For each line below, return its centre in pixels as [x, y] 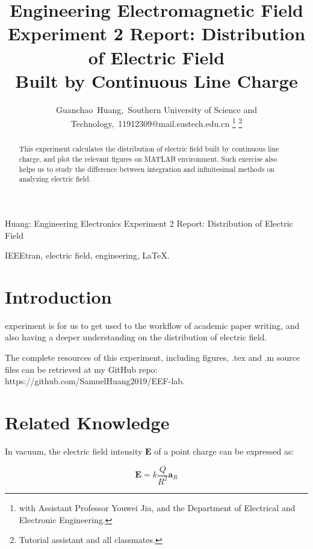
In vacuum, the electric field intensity [74, 451]
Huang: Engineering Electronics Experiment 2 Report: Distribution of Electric [149, 223]
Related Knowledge [87, 422]
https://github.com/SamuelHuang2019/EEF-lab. [95, 381]
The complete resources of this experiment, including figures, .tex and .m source [153, 357]
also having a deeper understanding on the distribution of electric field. [136, 337]
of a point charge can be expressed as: [224, 451]
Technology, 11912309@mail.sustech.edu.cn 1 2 [156, 122]
